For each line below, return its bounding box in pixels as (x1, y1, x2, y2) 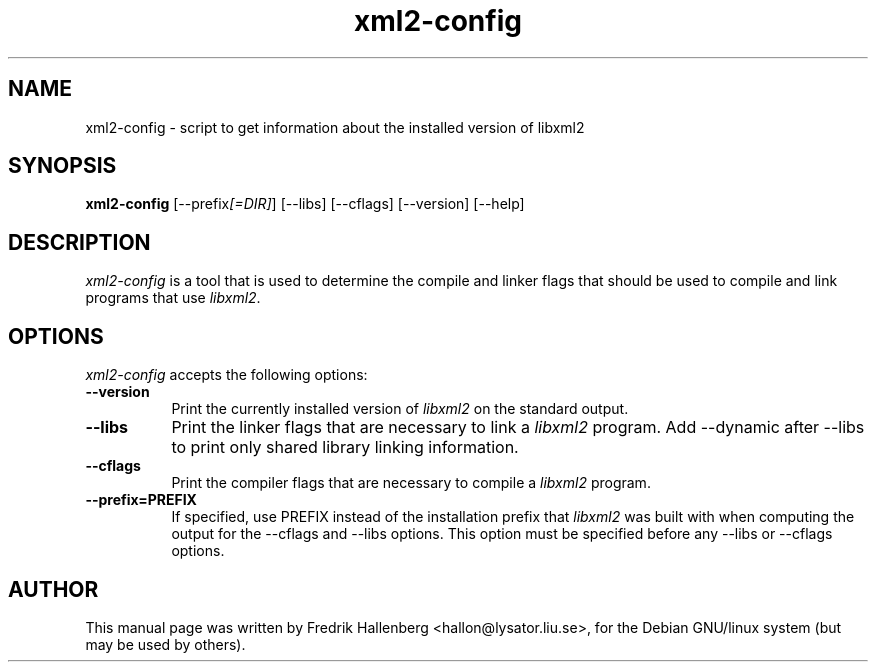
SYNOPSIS (8, 153, 117, 179)
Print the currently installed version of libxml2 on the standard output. (171, 400, 629, 418)
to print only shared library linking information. (171, 437, 519, 458)
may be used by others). (85, 635, 246, 653)
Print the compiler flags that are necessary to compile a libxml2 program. (171, 474, 651, 492)
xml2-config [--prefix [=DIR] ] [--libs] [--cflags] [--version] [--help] (85, 195, 525, 213)
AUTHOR (8, 576, 99, 602)
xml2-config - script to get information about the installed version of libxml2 (85, 118, 585, 136)
